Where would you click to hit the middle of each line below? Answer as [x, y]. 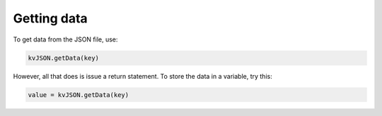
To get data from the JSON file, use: [65, 39]
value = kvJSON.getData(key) [79, 95]
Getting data [50, 18]
